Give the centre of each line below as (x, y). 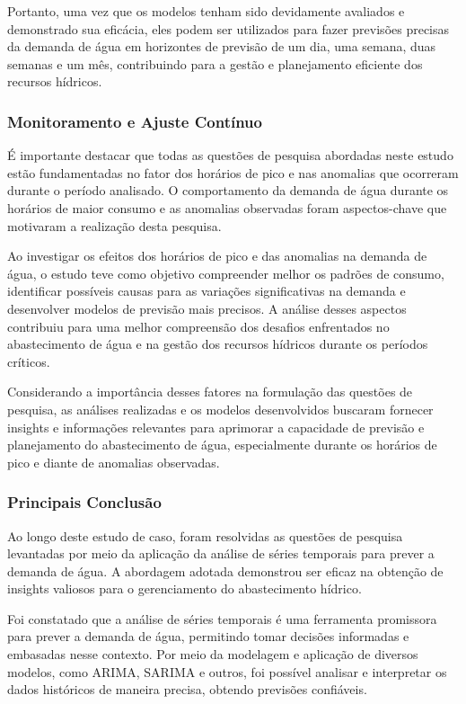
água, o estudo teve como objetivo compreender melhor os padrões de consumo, (226, 273)
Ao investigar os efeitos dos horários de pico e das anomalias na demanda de (217, 256)
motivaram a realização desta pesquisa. (114, 225)
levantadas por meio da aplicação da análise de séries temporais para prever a (221, 553)
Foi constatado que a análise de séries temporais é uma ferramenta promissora (222, 618)
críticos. (29, 361)
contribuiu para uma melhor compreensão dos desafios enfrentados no (198, 326)
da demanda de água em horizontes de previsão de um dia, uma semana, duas (222, 46)
